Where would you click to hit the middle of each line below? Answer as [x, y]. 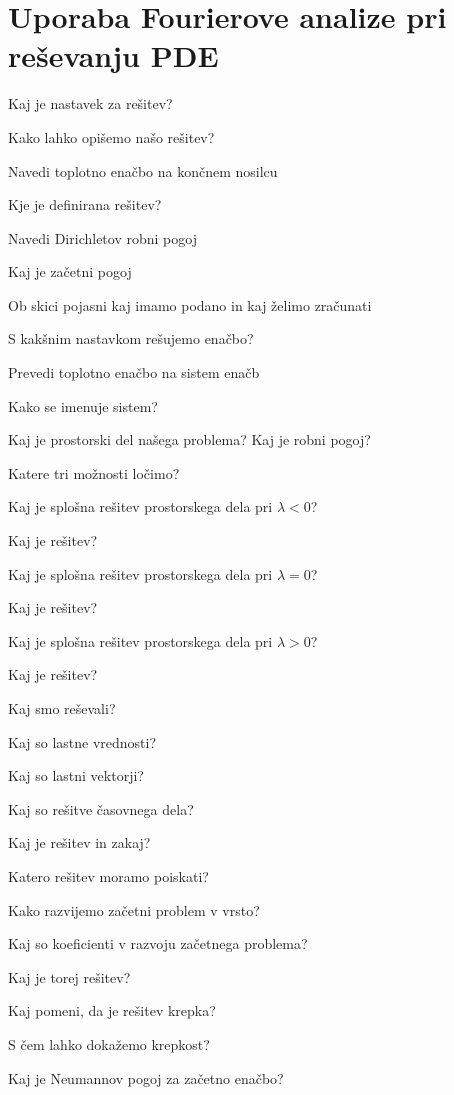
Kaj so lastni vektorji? [76, 775]
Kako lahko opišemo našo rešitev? [111, 136]
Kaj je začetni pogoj [70, 271]
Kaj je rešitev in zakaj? [79, 842]
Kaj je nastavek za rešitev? [90, 103]
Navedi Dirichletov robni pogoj [102, 237]
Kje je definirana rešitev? [85, 204]
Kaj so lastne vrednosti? [82, 741]
